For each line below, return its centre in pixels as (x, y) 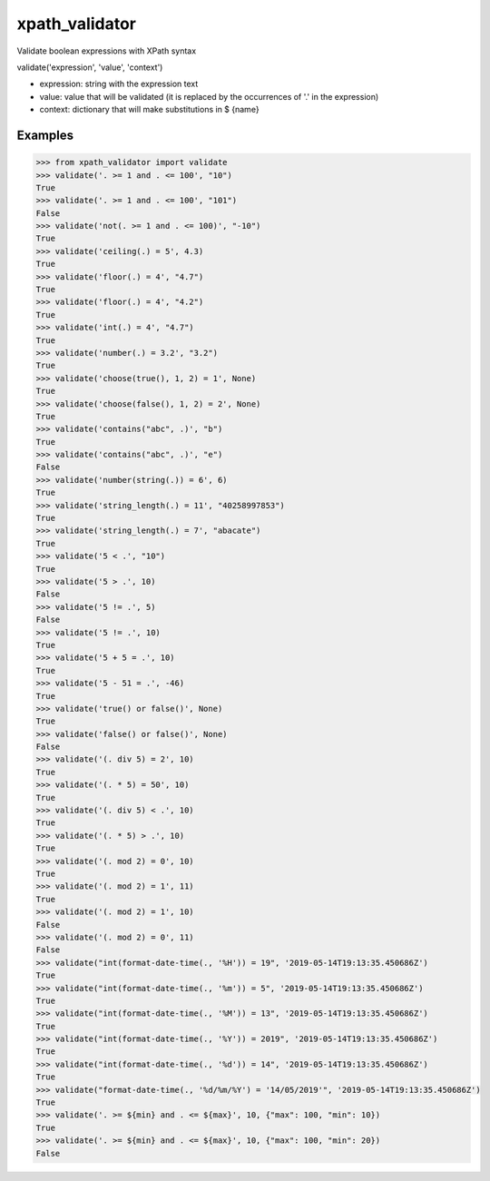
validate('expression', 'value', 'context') (90, 67)
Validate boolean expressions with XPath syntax (107, 51)
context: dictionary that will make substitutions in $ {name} (149, 110)
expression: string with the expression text (119, 84)
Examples (45, 135)
